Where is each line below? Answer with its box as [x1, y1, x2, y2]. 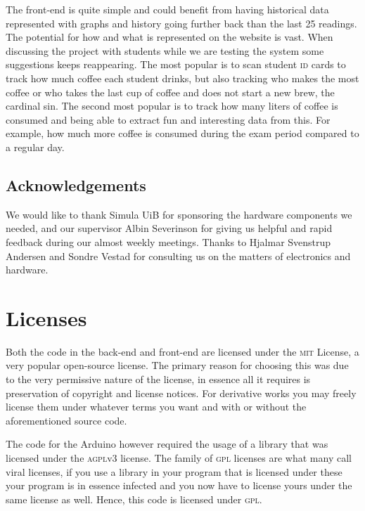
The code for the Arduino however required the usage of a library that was [6, 436, 328, 451]
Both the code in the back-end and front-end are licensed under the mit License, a [6, 344, 359, 358]
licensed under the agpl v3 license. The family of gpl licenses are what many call [6, 450, 352, 465]
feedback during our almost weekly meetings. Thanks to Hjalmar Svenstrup [6, 234, 331, 249]
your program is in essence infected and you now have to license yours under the [6, 478, 352, 493]
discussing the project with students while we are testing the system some [6, 43, 324, 58]
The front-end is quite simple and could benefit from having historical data [6, 2, 329, 16]
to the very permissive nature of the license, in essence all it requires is [6, 372, 311, 387]
